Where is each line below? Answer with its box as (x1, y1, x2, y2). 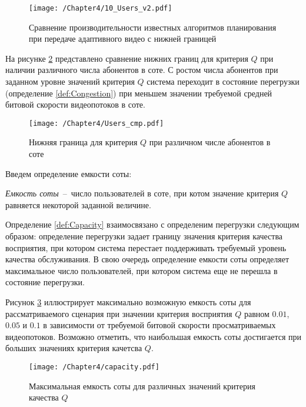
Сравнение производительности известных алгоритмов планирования (29, 21, 277, 33)
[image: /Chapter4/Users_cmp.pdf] (29, 119, 164, 128)
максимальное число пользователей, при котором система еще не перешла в (5, 264, 278, 276)
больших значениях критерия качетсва (5, 342, 142, 354)
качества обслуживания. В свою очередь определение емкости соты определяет (5, 253, 290, 265)
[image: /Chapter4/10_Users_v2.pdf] (29, 4, 172, 12)
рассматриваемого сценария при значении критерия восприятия (5, 307, 232, 319)
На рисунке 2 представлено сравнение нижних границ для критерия (5, 52, 248, 64)
